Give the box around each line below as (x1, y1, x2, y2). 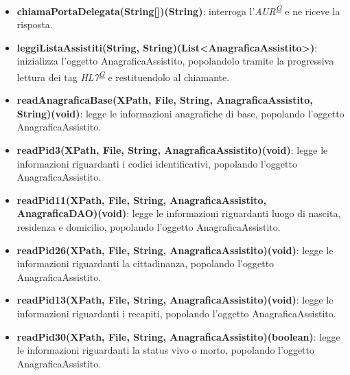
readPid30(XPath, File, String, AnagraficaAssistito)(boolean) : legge (16, 329, 340, 343)
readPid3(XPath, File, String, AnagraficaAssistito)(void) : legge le (16, 143, 328, 157)
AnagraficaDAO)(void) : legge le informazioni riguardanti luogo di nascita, (16, 206, 341, 220)
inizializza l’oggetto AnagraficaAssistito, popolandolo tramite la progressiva (16, 54, 334, 68)
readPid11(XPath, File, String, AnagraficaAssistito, (16, 192, 266, 207)
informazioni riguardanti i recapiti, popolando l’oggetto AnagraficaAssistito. (16, 306, 336, 320)
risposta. (16, 17, 53, 32)
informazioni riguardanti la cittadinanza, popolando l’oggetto (16, 256, 275, 271)
